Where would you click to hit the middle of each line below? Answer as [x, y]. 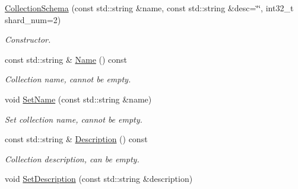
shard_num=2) [33, 19]
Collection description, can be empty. [72, 158]
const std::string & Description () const [76, 139]
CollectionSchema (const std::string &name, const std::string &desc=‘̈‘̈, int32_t [149, 8]
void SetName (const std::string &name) [78, 99]
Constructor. [28, 39]
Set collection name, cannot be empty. [74, 119]
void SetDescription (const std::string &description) [99, 179]
